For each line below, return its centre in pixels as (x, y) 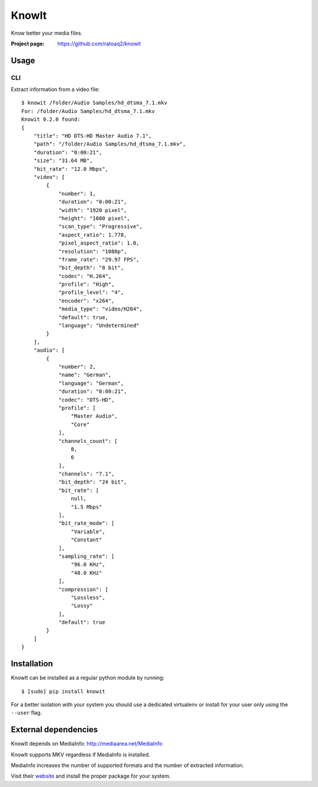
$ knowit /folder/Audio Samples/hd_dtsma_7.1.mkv (95, 103)
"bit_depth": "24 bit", (93, 482)
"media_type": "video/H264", (100, 309)
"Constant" (87, 540)
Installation (32, 664)
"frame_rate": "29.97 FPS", (99, 259)
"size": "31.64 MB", (63, 161)
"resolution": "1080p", (93, 251)
